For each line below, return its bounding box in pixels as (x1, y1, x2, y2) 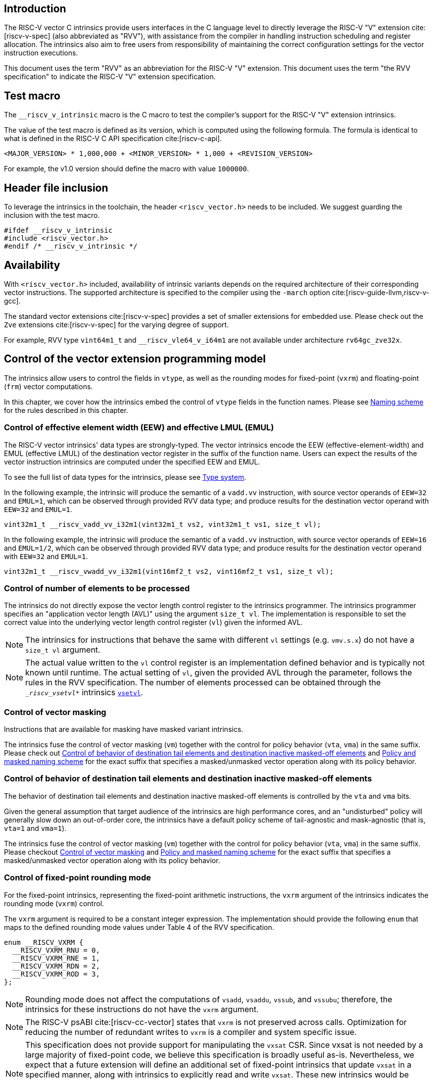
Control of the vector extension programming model (4, 353, 266, 365)
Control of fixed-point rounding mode (4, 873, 151, 883)
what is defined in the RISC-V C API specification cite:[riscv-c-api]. (4, 134, 222, 143)
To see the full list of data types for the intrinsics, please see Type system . (4, 472, 246, 481)
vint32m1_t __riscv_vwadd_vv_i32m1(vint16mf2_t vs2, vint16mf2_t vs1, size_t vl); (4, 567, 334, 575)
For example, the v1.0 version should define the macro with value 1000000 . (4, 164, 249, 173)
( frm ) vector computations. (4, 382, 93, 391)
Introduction (4, 2, 66, 15)
